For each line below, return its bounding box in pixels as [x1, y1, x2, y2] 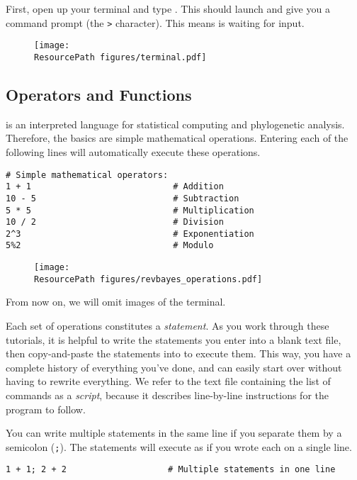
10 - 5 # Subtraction [6, 193, 239, 203]
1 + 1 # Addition [6, 182, 224, 192]
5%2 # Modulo [6, 240, 214, 251]
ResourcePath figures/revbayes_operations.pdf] [34, 274, 263, 284]
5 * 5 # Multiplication [6, 205, 254, 216]
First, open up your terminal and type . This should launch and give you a [6, 1, 330, 16]
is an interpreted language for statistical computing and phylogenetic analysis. [6, 116, 345, 131]
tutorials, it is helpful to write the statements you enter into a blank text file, [6, 332, 341, 347]
